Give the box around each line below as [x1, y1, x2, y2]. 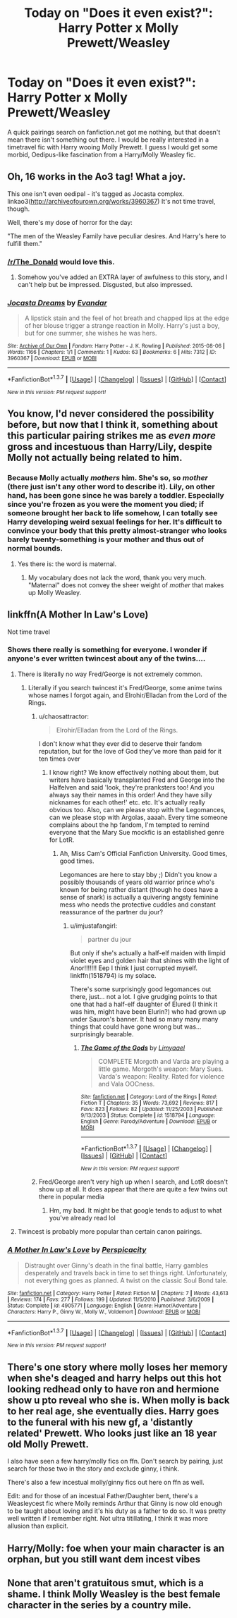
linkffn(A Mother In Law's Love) [7, 608, 149, 621]
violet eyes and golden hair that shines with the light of [70, 956, 229, 964]
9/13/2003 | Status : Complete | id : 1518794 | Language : [80, 1112, 216, 1119]
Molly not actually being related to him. [7, 452, 183, 464]
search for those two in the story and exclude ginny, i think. [7, 1464, 180, 1473]
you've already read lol [49, 1214, 116, 1222]
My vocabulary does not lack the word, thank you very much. [28, 573, 207, 582]
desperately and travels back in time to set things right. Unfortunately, [24, 1268, 228, 1277]
